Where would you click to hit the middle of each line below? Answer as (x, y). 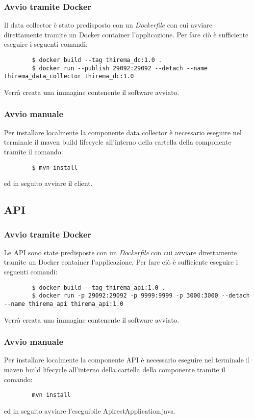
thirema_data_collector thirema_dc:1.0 (69, 76)
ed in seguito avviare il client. (48, 183)
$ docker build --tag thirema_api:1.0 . (99, 287)
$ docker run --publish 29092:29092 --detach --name (120, 68)
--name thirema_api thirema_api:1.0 (64, 304)
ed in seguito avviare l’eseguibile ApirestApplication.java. (90, 410)
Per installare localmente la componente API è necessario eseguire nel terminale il (127, 360)
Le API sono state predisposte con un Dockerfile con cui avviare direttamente (121, 252)
